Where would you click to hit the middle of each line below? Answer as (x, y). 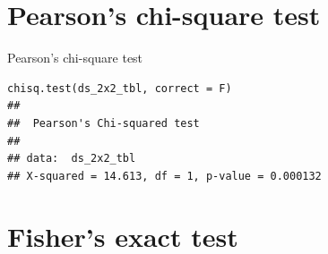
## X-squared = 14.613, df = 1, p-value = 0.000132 (164, 176)
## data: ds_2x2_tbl (72, 159)
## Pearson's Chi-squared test (104, 123)
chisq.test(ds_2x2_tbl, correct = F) (120, 88)
